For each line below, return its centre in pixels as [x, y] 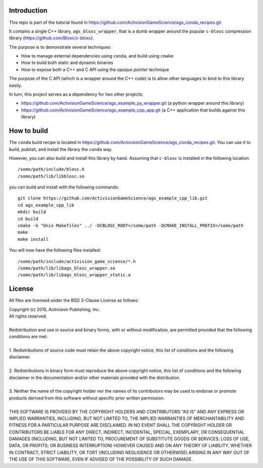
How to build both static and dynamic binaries [67, 63]
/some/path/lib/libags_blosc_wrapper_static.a [74, 275]
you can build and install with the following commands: [64, 187]
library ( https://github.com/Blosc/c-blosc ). [52, 38]
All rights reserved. [28, 316]
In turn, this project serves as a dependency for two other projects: [76, 94]
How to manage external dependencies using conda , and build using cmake [97, 56]
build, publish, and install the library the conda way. [61, 149]
